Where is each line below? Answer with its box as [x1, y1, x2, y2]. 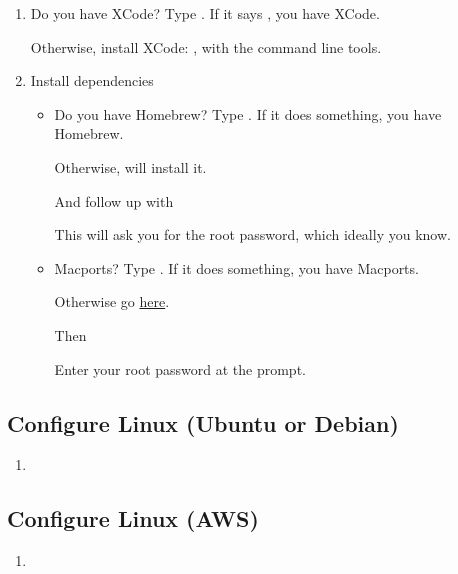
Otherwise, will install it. [54, 156, 207, 177]
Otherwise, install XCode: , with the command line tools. [30, 36, 382, 57]
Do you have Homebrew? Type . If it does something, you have [54, 103, 442, 124]
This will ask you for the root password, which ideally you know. [54, 224, 451, 245]
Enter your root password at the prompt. [54, 358, 306, 379]
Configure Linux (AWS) [7, 503, 259, 534]
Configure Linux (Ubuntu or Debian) [7, 407, 399, 438]
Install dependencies [30, 70, 154, 91]
